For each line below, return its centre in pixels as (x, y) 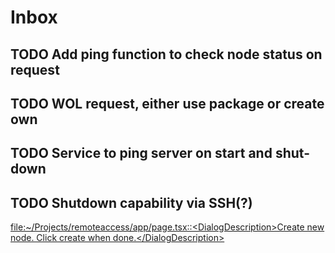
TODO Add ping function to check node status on (166, 54)
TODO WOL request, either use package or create (167, 103)
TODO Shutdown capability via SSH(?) (131, 202)
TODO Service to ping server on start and (141, 153)
